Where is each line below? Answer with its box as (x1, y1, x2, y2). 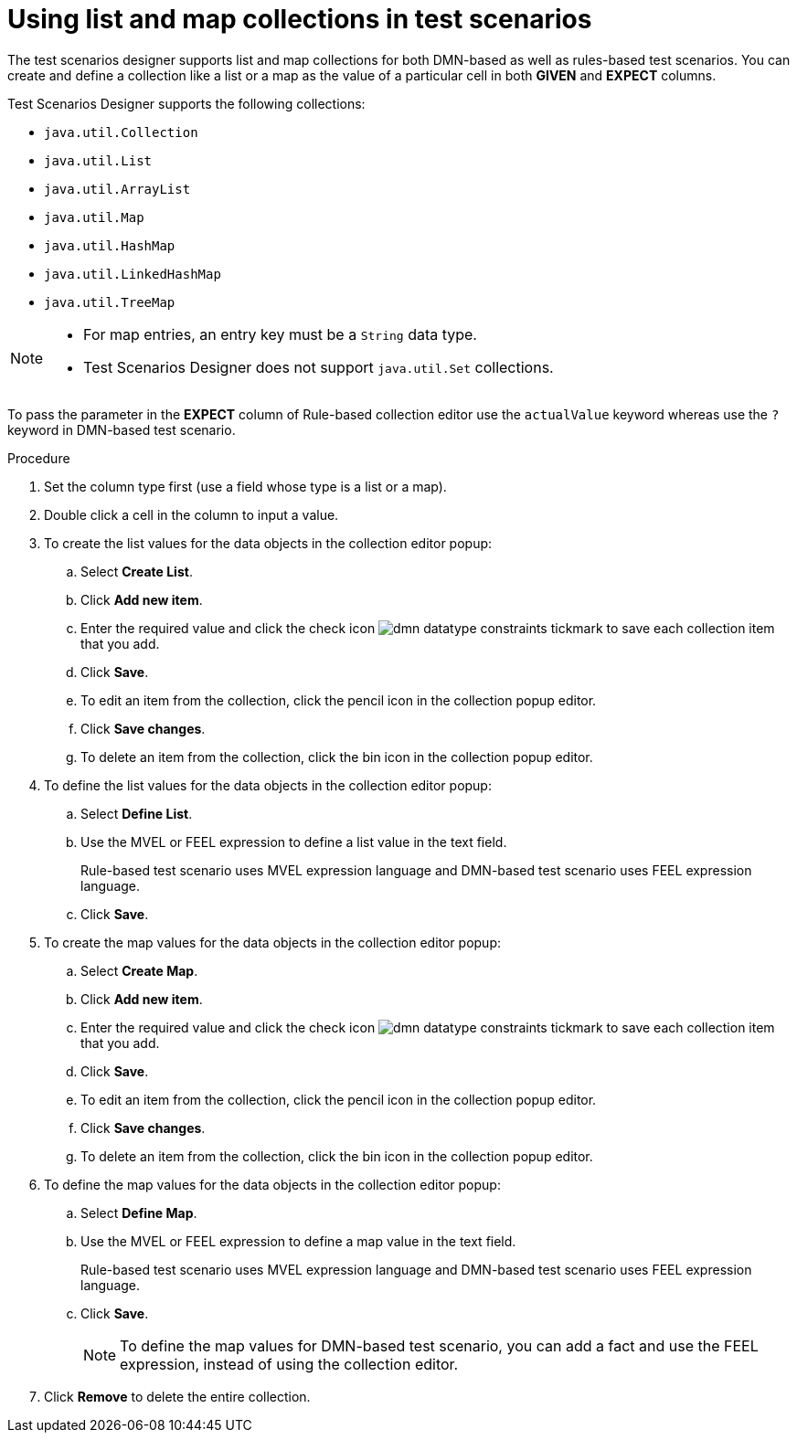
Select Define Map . (80, 1204, 197, 1221)
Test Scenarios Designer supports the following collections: (7, 95, 366, 111)
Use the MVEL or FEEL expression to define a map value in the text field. (80, 1233, 516, 1249)
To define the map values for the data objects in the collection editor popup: (44, 1176, 501, 1192)
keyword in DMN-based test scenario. (7, 421, 236, 438)
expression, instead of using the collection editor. (120, 1354, 459, 1373)
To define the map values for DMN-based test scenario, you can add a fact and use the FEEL (120, 1336, 759, 1355)
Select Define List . (80, 805, 193, 821)
